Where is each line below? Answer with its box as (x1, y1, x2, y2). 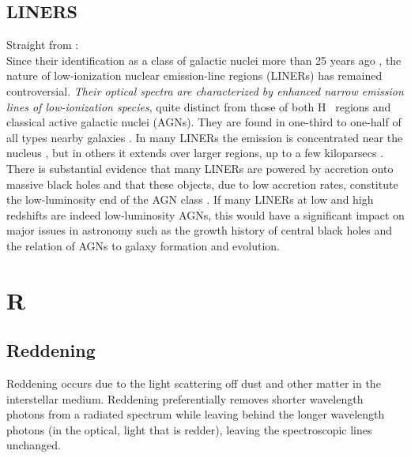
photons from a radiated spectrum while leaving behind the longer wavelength (6, 406, 385, 422)
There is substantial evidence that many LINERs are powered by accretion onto (6, 160, 394, 176)
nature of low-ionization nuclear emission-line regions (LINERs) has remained (6, 67, 383, 84)
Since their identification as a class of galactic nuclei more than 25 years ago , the (6, 51, 402, 68)
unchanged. (6, 437, 61, 453)
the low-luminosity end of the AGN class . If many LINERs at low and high (6, 191, 374, 208)
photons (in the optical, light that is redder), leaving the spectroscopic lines (6, 421, 372, 437)
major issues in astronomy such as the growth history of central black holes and (6, 222, 393, 238)
